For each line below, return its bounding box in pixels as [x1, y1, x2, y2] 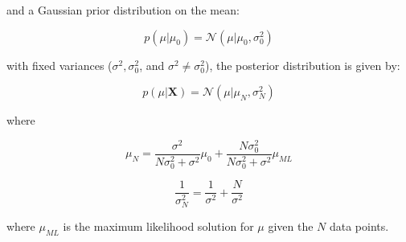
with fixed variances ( [6, 56, 113, 73]
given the [268, 218, 314, 235]
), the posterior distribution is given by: [205, 56, 400, 73]
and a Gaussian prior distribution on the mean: [6, 2, 240, 18]
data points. [329, 218, 389, 235]
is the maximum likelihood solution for [63, 218, 254, 235]
